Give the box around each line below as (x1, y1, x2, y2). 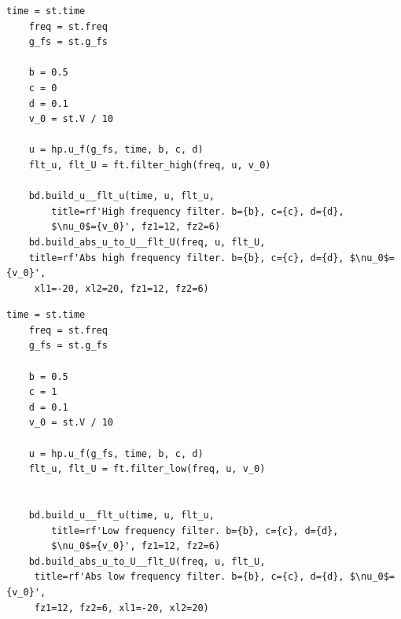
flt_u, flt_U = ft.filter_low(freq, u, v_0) (28, 463, 266, 475)
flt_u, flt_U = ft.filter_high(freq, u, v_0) (28, 159, 271, 171)
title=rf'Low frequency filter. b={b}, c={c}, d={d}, (51, 525, 339, 536)
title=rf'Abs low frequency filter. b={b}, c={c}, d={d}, (34, 571, 344, 583)
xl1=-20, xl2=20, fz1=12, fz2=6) (34, 282, 209, 294)
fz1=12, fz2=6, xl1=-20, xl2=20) (34, 602, 209, 613)
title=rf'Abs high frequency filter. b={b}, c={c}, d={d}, (28, 252, 344, 263)
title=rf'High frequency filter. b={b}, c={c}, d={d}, (51, 205, 344, 217)
